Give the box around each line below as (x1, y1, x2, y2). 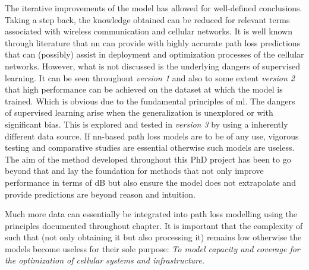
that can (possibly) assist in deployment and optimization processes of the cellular (5, 48, 304, 61)
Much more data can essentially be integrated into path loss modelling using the (5, 208, 298, 220)
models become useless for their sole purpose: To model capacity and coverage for (5, 242, 300, 255)
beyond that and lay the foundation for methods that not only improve (5, 164, 264, 177)
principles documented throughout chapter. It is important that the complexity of (5, 219, 303, 231)
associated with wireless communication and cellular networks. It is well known (5, 25, 292, 37)
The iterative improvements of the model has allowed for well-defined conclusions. (5, 2, 302, 14)
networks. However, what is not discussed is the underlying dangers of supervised (5, 59, 301, 72)
